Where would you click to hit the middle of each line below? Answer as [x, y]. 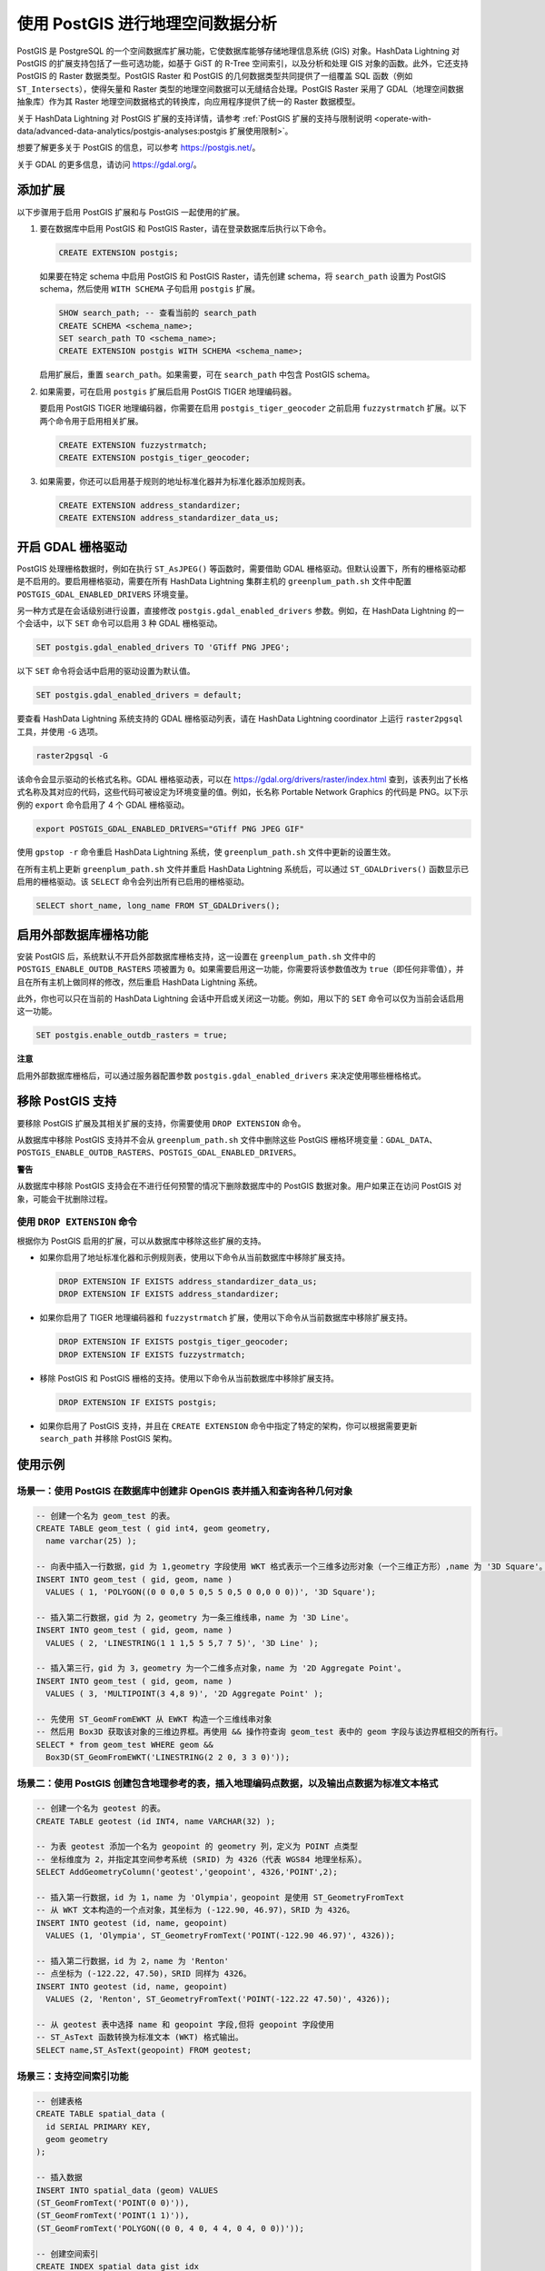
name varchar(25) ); [91, 1541]
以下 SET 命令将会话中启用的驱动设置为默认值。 [106, 671]
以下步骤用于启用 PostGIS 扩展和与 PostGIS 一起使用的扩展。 [131, 212]
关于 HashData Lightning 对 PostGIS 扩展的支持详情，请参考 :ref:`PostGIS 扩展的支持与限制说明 [194, 118]
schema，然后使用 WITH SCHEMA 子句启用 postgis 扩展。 [150, 289]
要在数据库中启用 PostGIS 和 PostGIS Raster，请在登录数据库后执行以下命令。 [185, 228]
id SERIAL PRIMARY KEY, [99, 2127]
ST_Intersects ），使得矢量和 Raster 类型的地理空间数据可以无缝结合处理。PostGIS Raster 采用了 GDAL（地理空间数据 [240, 89]
